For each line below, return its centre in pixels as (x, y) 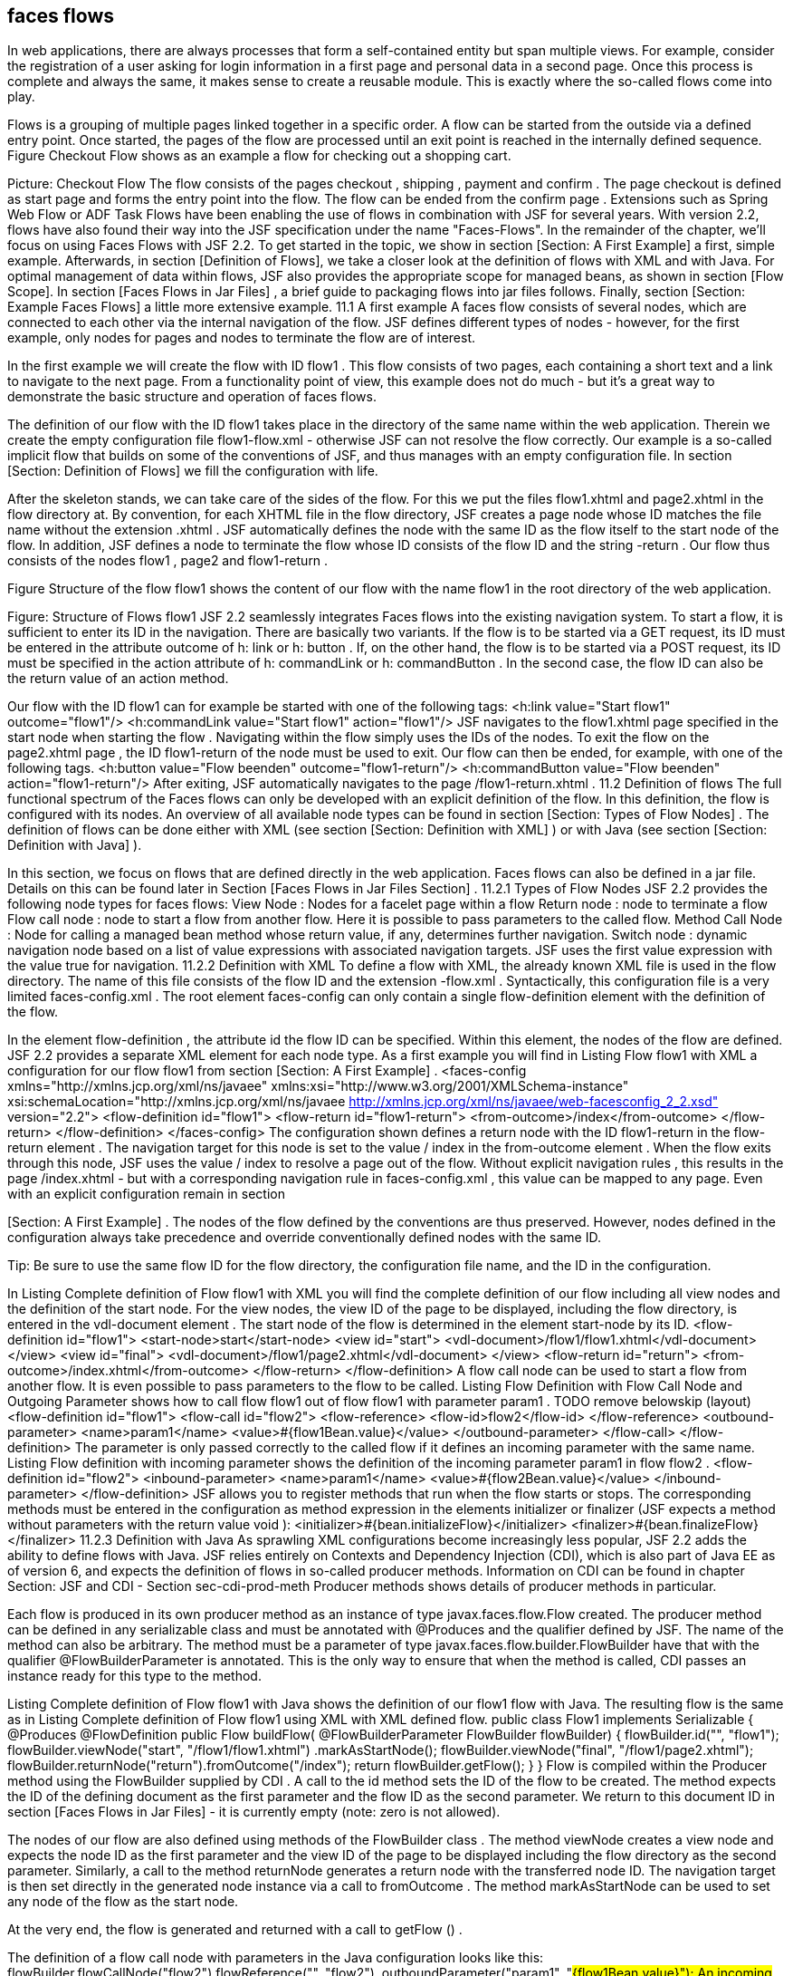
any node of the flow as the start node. (123, 1902)
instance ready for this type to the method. (134, 1676)
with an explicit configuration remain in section (146, 1194)
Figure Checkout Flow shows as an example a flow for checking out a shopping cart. (259, 156)
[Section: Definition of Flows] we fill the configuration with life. (193, 471)
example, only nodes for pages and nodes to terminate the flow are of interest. (242, 338)
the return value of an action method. (118, 679)
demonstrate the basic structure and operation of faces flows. (192, 397)
